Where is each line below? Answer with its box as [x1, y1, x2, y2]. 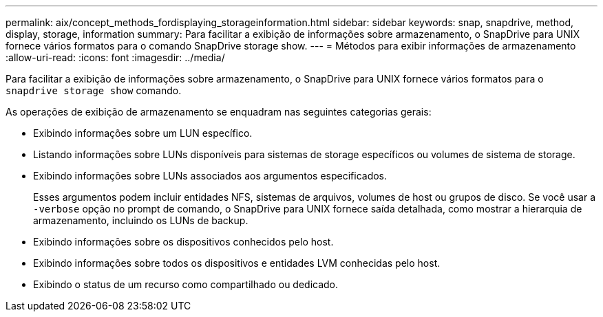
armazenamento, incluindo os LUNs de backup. [33, 215, 248, 226]
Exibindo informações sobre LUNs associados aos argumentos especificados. [33, 170, 388, 182]
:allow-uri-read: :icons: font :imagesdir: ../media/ [6, 52, 225, 63]
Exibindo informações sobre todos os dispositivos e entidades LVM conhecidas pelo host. [33, 257, 441, 269]
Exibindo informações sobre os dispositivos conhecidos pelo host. [33, 236, 334, 248]
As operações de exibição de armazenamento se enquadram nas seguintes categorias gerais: [6, 106, 432, 118]
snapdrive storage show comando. [6, 85, 182, 96]
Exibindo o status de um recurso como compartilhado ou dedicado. [33, 278, 339, 290]
